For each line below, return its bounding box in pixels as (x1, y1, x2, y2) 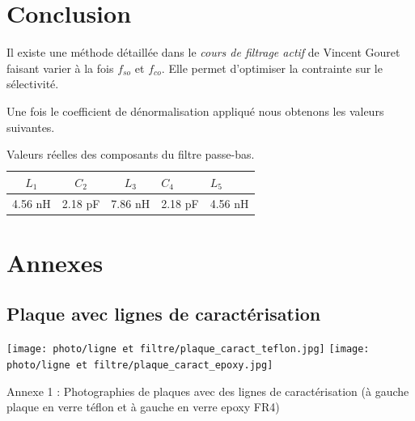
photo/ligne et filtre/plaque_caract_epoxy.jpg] (6, 359, 273, 371)
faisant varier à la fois (6, 59, 114, 76)
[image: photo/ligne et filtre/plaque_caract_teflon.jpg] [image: (6, 343, 370, 355)
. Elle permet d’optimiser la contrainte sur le (161, 59, 383, 76)
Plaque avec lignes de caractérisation (6, 301, 321, 326)
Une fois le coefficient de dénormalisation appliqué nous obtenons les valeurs (6, 102, 384, 119)
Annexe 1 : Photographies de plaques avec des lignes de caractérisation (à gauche (6, 382, 409, 399)
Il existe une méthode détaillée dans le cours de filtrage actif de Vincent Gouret (6, 44, 400, 61)
